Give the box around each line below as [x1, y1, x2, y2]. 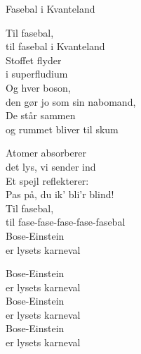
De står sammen [6, 108, 76, 123]
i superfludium [6, 66, 68, 81]
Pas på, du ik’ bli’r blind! [6, 187, 114, 202]
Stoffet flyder [6, 52, 62, 67]
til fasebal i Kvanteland [6, 39, 105, 54]
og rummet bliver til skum [6, 121, 119, 136]
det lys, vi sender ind [6, 159, 96, 173]
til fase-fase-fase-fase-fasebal [6, 214, 126, 229]
